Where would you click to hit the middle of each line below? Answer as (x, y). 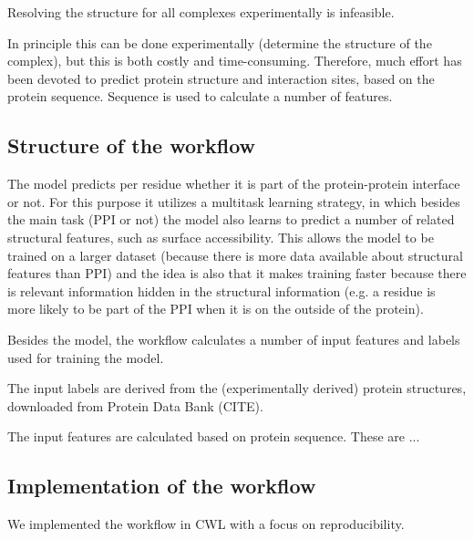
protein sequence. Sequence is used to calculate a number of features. (200, 96)
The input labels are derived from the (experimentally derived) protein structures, (237, 388)
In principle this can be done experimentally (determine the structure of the (220, 42)
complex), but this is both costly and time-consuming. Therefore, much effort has (235, 61)
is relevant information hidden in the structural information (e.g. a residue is (222, 290)
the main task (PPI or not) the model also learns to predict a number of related (231, 219)
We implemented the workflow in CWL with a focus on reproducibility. (206, 524)
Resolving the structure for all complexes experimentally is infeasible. (201, 12)
